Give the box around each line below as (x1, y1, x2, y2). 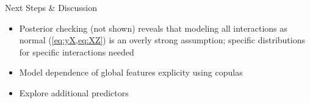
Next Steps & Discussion (5, 1, 97, 13)
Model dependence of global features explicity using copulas (19, 66, 243, 79)
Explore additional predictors (19, 86, 129, 99)
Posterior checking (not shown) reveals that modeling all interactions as (19, 21, 287, 34)
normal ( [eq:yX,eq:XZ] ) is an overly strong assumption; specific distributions (19, 34, 305, 46)
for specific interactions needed (19, 45, 134, 58)
